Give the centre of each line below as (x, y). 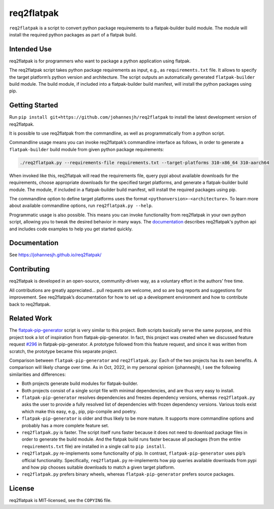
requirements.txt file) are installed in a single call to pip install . (94, 446)
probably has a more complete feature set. (65, 425)
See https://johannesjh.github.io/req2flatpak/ (55, 255)
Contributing (29, 269)
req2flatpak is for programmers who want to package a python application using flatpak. (100, 61)
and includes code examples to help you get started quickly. (71, 229)
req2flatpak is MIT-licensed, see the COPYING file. (61, 501)
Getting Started (34, 105)
